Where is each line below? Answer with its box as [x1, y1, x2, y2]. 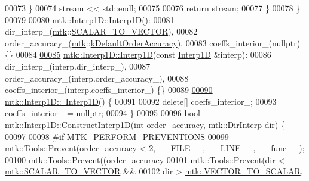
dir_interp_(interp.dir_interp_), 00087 [5, 60, 151, 72]
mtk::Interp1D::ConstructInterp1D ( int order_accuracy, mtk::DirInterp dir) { [5, 118, 285, 130]
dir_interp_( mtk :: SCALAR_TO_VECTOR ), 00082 [5, 25, 198, 38]
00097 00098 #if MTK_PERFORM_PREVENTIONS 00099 [5, 130, 229, 142]
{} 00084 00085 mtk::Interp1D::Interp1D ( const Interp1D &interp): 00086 [5, 48, 271, 61]
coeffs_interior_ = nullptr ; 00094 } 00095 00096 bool [5, 107, 200, 119]
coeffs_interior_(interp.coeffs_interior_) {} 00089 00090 [5, 83, 213, 96]
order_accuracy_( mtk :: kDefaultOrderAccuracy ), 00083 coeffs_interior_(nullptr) [5, 36, 301, 49]
